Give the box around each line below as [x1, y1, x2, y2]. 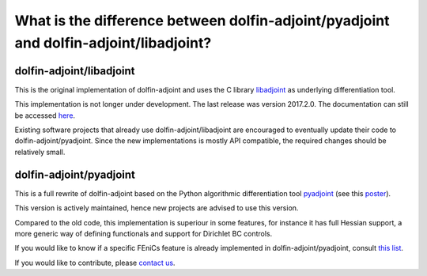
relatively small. [14, 147, 66, 157]
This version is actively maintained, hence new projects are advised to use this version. [14, 203, 299, 213]
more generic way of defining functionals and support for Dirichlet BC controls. [14, 229, 273, 238]
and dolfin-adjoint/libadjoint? [14, 34, 212, 51]
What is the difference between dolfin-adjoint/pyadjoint [14, 12, 391, 29]
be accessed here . [14, 111, 75, 120]
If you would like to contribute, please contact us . [14, 258, 176, 267]
